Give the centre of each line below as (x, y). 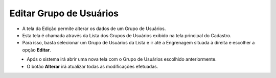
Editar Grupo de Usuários (64, 13)
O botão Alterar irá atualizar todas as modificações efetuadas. (93, 66)
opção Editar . (37, 50)
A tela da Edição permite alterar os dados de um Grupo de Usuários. (94, 29)
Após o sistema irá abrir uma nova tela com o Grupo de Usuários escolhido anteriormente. (122, 59)
